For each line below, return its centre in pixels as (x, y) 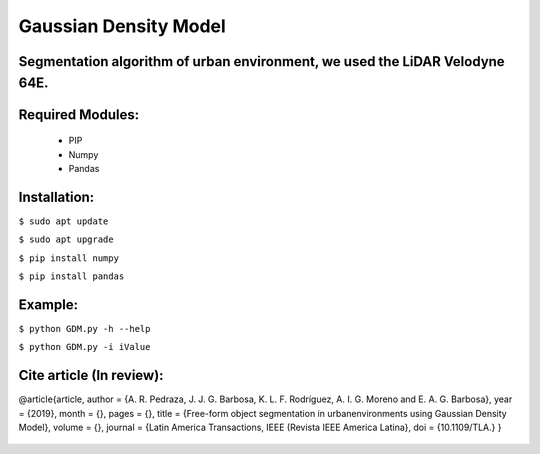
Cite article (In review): (91, 375)
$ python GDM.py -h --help (84, 328)
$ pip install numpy (69, 258)
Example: (48, 304)
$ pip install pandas (71, 276)
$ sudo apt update (63, 221)
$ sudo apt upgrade (66, 239)
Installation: (56, 196)
